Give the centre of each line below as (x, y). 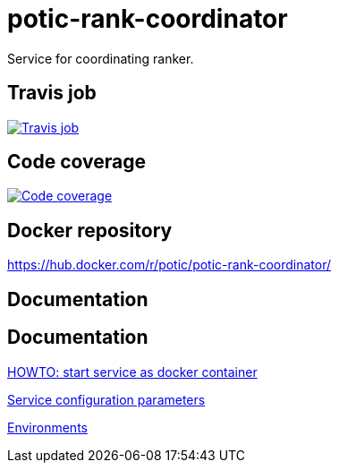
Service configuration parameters (106, 399)
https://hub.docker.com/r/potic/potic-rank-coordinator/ (169, 265)
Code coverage (76, 162)
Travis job (52, 93)
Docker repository (90, 230)
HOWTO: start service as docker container (132, 372)
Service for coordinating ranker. (101, 58)
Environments (47, 427)
